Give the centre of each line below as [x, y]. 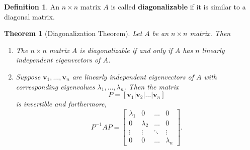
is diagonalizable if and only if [126, 50]
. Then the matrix [151, 86]
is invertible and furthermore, [61, 104]
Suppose [28, 76]
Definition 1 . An [32, 6]
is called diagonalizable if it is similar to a [178, 6]
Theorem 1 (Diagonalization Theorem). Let [73, 33]
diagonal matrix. [29, 16]
